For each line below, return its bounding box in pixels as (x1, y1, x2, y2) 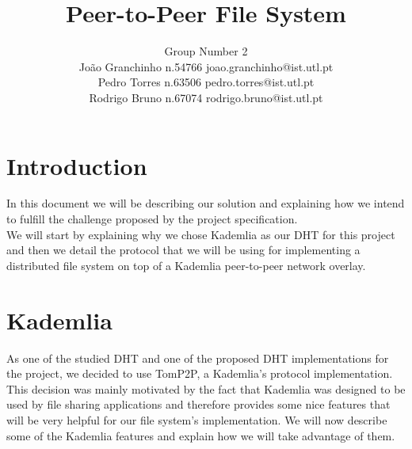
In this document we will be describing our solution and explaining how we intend (6, 195, 405, 211)
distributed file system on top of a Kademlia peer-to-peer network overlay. (6, 257, 366, 273)
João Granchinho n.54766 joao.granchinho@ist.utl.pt (78, 58, 334, 74)
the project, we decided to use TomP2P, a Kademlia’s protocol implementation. (6, 365, 393, 382)
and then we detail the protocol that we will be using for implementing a (6, 242, 360, 258)
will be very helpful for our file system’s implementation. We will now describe (6, 411, 387, 428)
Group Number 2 (164, 43, 248, 59)
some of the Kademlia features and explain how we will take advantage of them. (6, 427, 395, 443)
